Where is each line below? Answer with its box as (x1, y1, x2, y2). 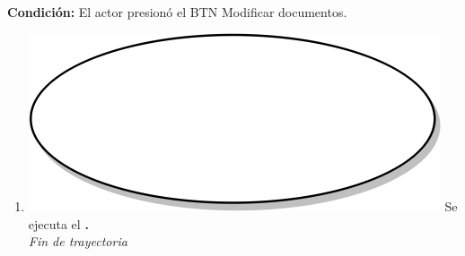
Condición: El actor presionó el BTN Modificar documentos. (7, 2, 347, 21)
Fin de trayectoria (28, 232, 127, 251)
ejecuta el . (28, 214, 89, 233)
